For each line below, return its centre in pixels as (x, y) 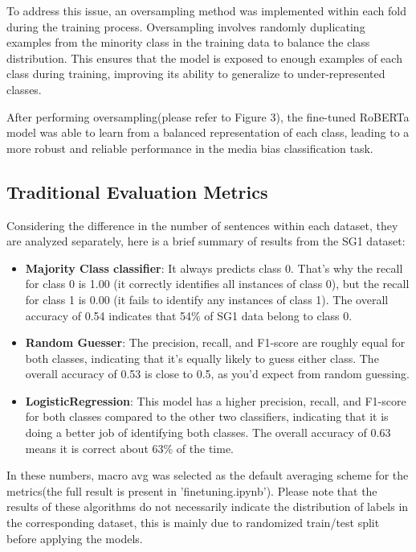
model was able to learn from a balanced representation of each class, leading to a (208, 132)
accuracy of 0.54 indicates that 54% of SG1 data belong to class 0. (189, 315)
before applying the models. (75, 538)
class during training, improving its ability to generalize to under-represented (196, 74)
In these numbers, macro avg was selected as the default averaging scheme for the (208, 475)
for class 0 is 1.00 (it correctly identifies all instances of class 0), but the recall (217, 284)
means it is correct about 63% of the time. (129, 448)
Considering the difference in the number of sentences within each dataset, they (202, 225)
